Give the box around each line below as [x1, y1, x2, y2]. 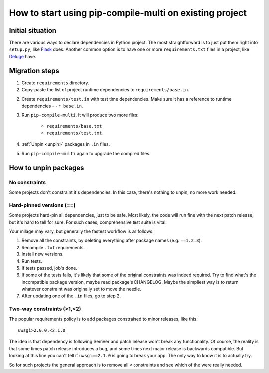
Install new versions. [21, 251, 64, 257]
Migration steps [9, 66, 60, 75]
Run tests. [21, 258, 42, 264]
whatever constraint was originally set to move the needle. [21, 286, 142, 292]
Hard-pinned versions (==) [9, 202, 76, 209]
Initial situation [9, 26, 57, 35]
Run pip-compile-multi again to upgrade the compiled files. [21, 150, 151, 156]
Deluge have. [9, 53, 37, 59]
